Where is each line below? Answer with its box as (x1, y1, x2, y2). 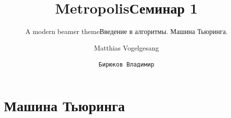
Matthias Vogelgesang (94, 42, 159, 52)
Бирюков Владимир (98, 61, 155, 68)
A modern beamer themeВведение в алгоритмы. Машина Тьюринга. (25, 26, 228, 36)
